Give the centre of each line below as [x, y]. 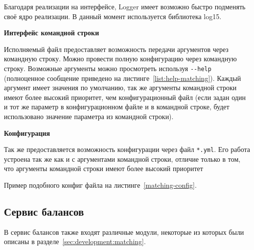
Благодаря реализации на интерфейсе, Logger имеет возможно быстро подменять [125, 6]
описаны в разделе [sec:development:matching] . [75, 241]
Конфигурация [27, 133]
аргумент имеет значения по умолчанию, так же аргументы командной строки [120, 87]
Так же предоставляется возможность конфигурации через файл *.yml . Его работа [127, 149]
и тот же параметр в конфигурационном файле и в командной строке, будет [117, 107]
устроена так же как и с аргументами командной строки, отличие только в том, [122, 159]
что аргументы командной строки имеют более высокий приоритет [104, 168]
